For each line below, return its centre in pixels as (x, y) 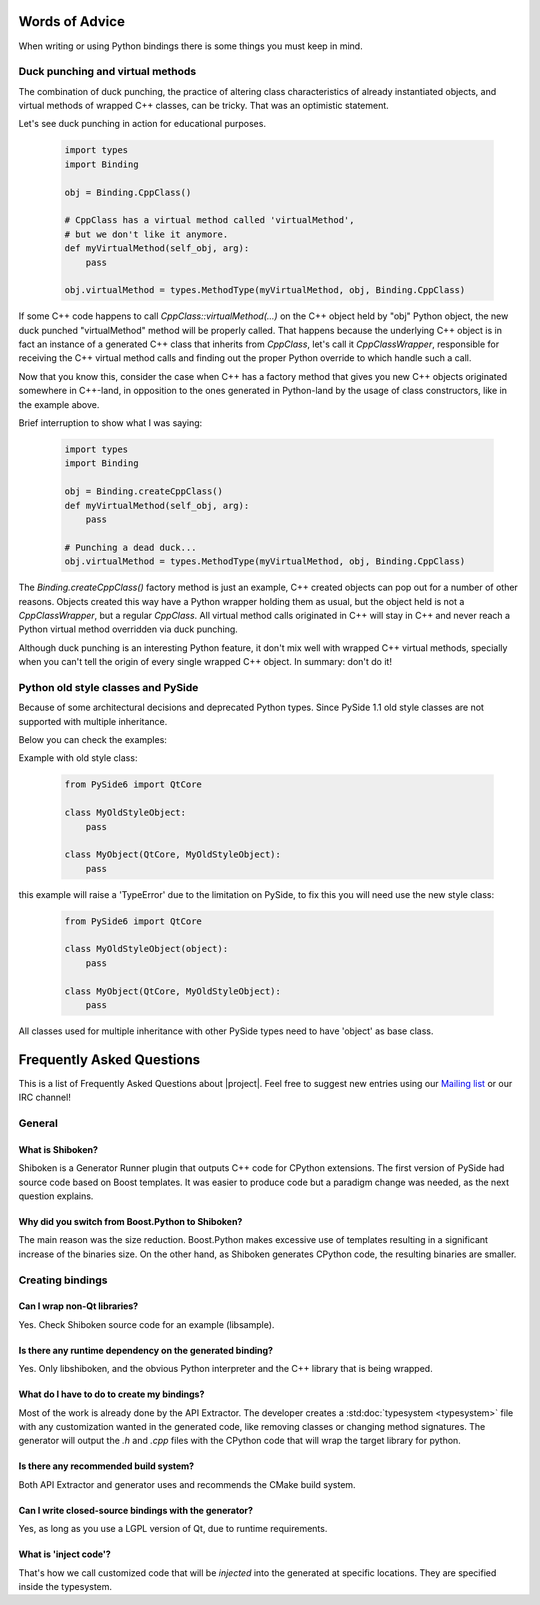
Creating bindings (63, 1280)
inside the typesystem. (65, 1586)
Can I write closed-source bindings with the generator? (136, 1510)
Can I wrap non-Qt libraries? (78, 1306)
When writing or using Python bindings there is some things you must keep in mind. (191, 46)
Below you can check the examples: (92, 740)
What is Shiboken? (58, 1149)
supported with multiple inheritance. (93, 721)
